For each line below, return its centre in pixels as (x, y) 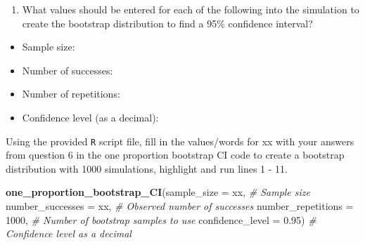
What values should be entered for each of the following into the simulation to (191, 9)
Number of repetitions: (71, 94)
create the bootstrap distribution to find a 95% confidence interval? (167, 23)
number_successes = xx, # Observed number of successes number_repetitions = (180, 206)
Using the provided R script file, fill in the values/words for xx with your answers (180, 141)
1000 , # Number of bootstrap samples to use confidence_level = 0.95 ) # (161, 219)
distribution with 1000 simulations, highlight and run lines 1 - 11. (147, 168)
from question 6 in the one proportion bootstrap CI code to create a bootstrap (175, 155)
